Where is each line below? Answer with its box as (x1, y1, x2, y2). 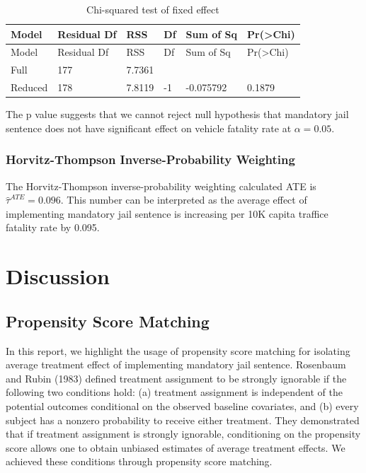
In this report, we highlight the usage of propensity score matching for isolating (6, 343, 350, 358)
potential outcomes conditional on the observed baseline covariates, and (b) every (6, 398, 359, 413)
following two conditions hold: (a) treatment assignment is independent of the (6, 385, 343, 399)
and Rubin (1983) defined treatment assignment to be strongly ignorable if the (6, 370, 347, 385)
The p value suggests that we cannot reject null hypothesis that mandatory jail (6, 107, 349, 122)
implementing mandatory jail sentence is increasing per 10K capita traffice (6, 206, 328, 221)
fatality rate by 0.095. (6, 220, 100, 235)
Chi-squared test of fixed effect (86, 2, 219, 16)
